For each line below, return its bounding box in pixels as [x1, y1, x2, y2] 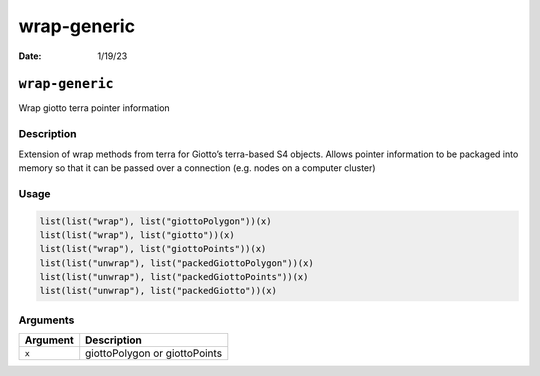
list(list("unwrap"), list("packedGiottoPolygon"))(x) [39, 257, 314, 269]
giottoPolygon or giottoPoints [85, 346, 223, 360]
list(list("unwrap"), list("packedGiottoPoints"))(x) [39, 271, 309, 283]
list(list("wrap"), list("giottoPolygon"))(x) [39, 215, 272, 227]
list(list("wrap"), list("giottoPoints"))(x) [39, 243, 267, 255]
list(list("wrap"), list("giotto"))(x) [39, 229, 235, 240]
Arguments [18, 313, 75, 327]
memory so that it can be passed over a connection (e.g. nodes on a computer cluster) [18, 161, 376, 174]
